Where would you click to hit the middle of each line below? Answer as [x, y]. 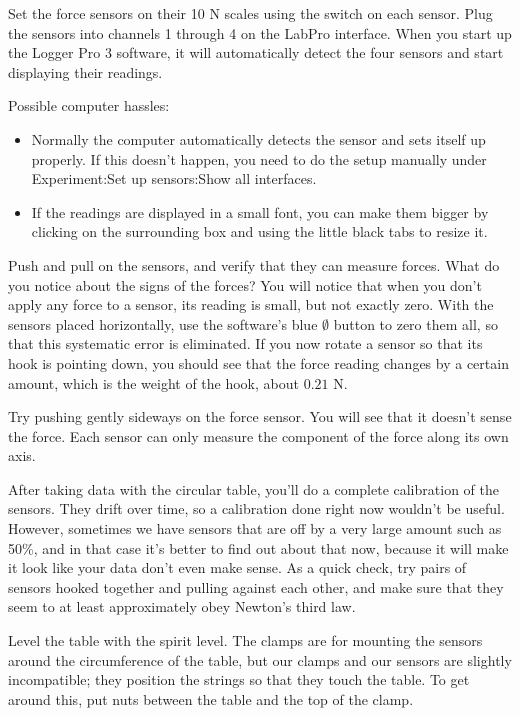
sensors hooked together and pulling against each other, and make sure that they [256, 586]
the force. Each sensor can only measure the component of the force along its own [258, 435]
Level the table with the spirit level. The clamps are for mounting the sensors [245, 640]
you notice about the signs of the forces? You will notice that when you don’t [245, 284]
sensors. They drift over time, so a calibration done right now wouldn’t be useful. [256, 508]
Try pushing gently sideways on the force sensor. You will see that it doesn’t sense [260, 416]
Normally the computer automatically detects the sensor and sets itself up [258, 138]
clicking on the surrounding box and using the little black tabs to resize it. [259, 231]
